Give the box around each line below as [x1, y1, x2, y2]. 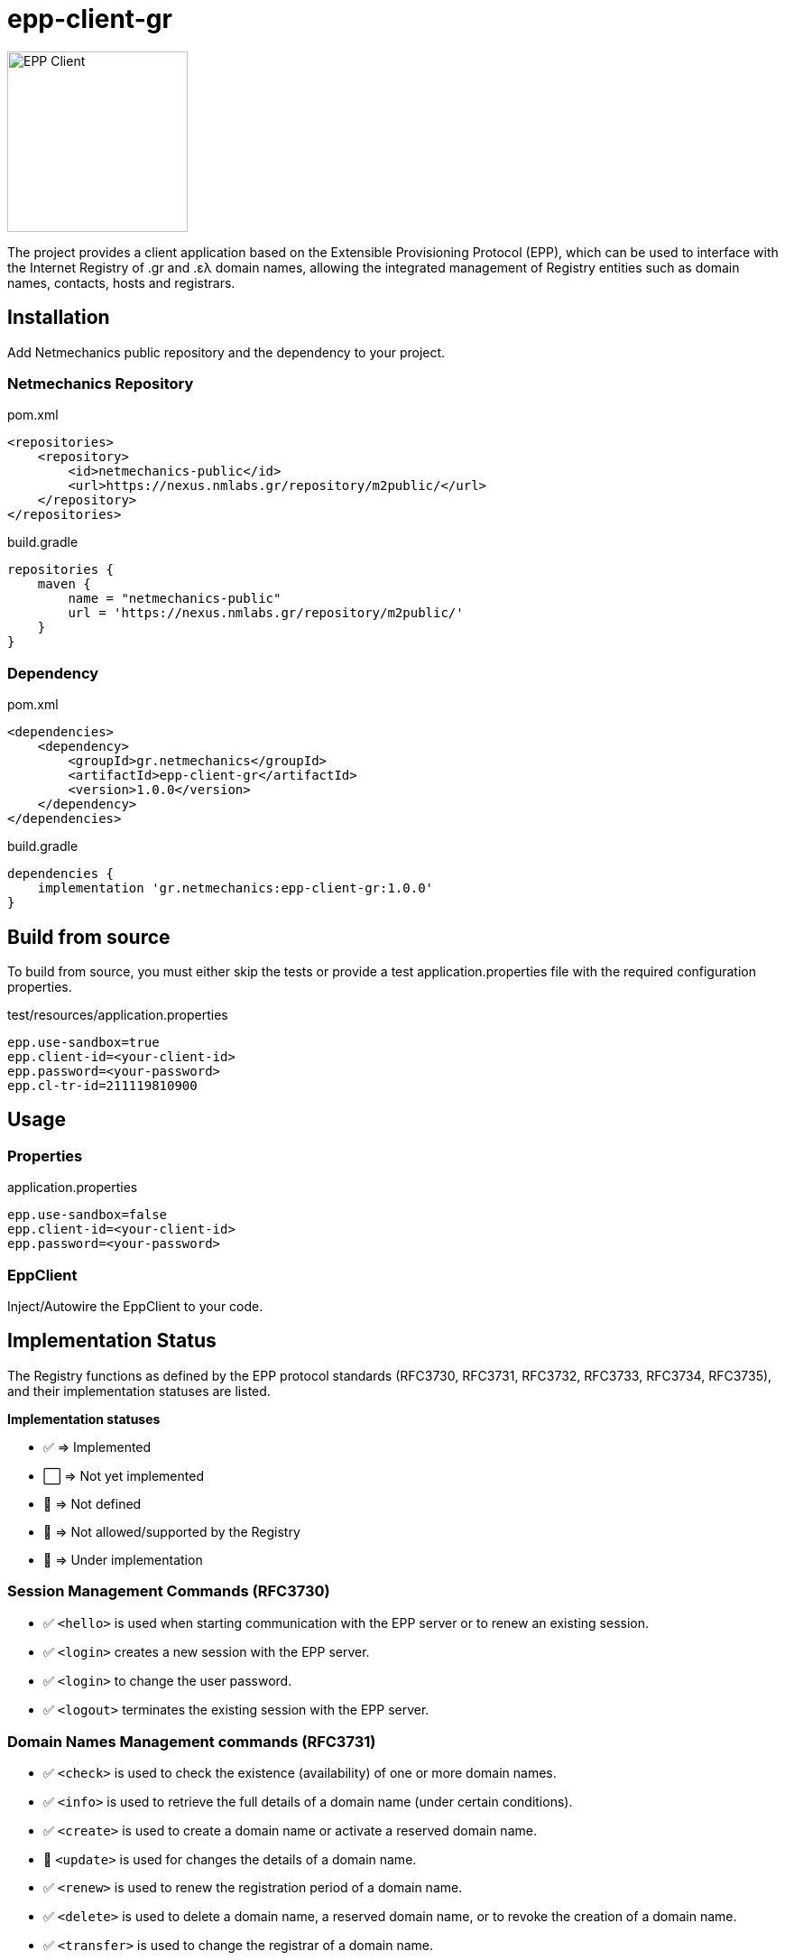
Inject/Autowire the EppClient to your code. [7, 1298, 263, 1314]
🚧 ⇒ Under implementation [43, 1551, 203, 1567]
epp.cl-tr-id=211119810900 [7, 1077, 198, 1093]
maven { [37, 577, 91, 592]
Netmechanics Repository [7, 374, 194, 393]
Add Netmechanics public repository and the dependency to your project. [7, 344, 446, 360]
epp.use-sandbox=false [7, 1207, 168, 1223]
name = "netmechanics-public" [68, 591, 282, 606]
